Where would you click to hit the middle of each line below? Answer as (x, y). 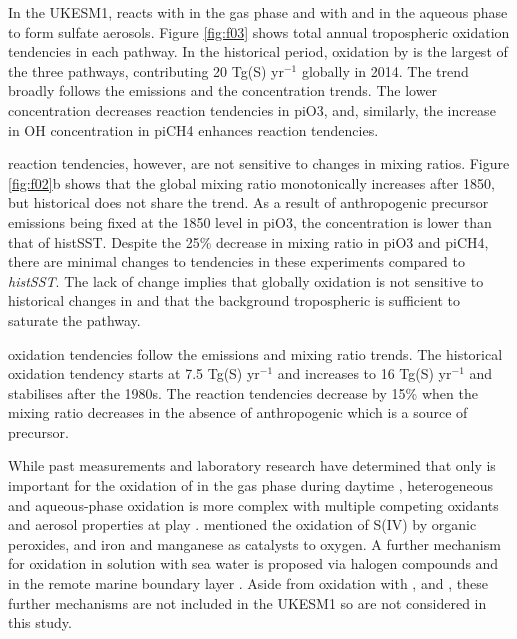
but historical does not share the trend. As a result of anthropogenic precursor (248, 202)
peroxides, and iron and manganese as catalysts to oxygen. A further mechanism (254, 543)
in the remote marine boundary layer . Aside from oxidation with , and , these (248, 583)
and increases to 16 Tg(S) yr (364, 373)
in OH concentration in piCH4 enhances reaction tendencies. (193, 129)
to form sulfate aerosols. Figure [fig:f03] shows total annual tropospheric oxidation (259, 31)
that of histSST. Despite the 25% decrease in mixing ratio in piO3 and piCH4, (248, 241)
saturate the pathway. (74, 319)
